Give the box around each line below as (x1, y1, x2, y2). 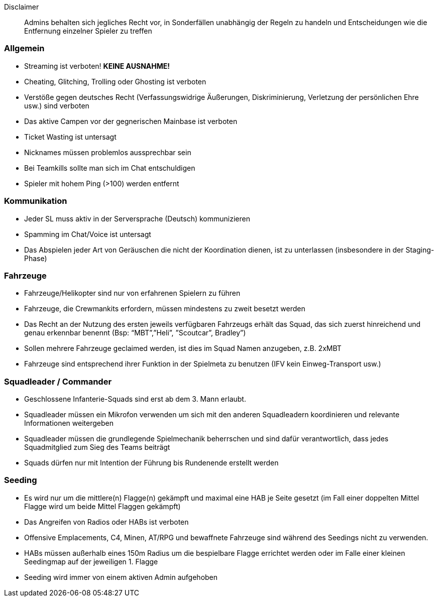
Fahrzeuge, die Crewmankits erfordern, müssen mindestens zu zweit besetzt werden (24, 304, 305, 313)
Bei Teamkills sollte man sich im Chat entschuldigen (24, 163, 195, 172)
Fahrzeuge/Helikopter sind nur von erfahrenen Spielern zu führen (24, 289, 241, 298)
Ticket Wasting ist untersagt (24, 132, 117, 141)
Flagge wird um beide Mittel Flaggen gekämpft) (24, 502, 181, 511)
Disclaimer (4, 3, 39, 11)
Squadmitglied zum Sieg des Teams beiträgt (24, 443, 170, 451)
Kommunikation (4, 196, 67, 206)
